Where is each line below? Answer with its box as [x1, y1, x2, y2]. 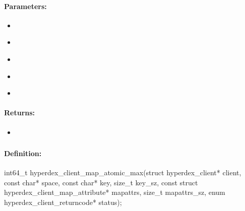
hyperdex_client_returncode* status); [4, 197, 122, 207]
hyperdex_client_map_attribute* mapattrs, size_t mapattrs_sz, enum [4, 187, 225, 197]
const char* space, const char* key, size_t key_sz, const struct [4, 177, 198, 187]
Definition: [4, 148, 42, 159]
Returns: [4, 107, 35, 118]
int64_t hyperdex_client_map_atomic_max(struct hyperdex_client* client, [4, 167, 241, 178]
